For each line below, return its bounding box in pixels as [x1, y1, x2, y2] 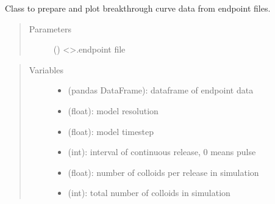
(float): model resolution [68, 104, 159, 117]
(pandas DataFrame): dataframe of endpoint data [68, 84, 254, 97]
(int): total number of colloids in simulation [68, 186, 230, 199]
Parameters [29, 22, 71, 35]
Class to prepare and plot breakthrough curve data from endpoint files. [5, 2, 271, 14]
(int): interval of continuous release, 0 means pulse [68, 145, 256, 158]
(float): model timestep [68, 125, 154, 137]
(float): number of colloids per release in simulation [68, 166, 259, 178]
